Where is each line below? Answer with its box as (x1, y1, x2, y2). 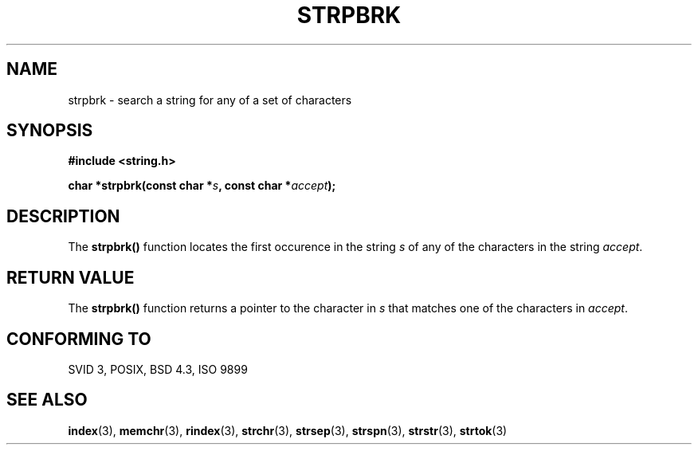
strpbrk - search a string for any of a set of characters (68, 92, 352, 107)
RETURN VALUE (6, 267, 135, 288)
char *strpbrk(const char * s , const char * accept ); (68, 178, 336, 193)
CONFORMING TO (6, 328, 151, 349)
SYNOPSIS (6, 120, 93, 141)
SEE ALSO (6, 390, 88, 410)
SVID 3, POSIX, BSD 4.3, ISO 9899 (68, 362, 248, 376)
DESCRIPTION (6, 206, 120, 226)
